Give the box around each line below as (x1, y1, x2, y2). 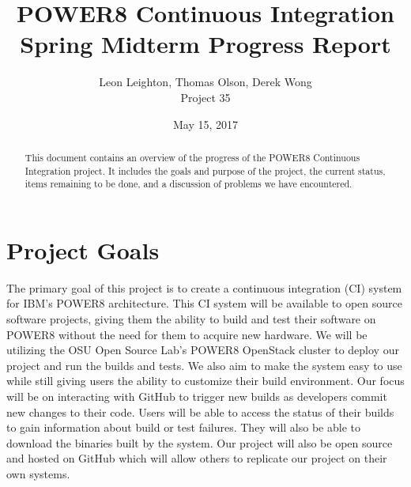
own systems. (6, 465, 70, 481)
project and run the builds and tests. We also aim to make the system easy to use (6, 357, 402, 373)
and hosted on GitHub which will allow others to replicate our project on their (6, 450, 387, 466)
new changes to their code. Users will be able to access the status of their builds (6, 403, 394, 420)
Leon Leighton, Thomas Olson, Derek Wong (99, 74, 312, 90)
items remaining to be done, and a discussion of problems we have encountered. (25, 177, 353, 191)
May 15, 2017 (172, 115, 239, 132)
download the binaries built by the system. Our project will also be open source (6, 434, 393, 451)
